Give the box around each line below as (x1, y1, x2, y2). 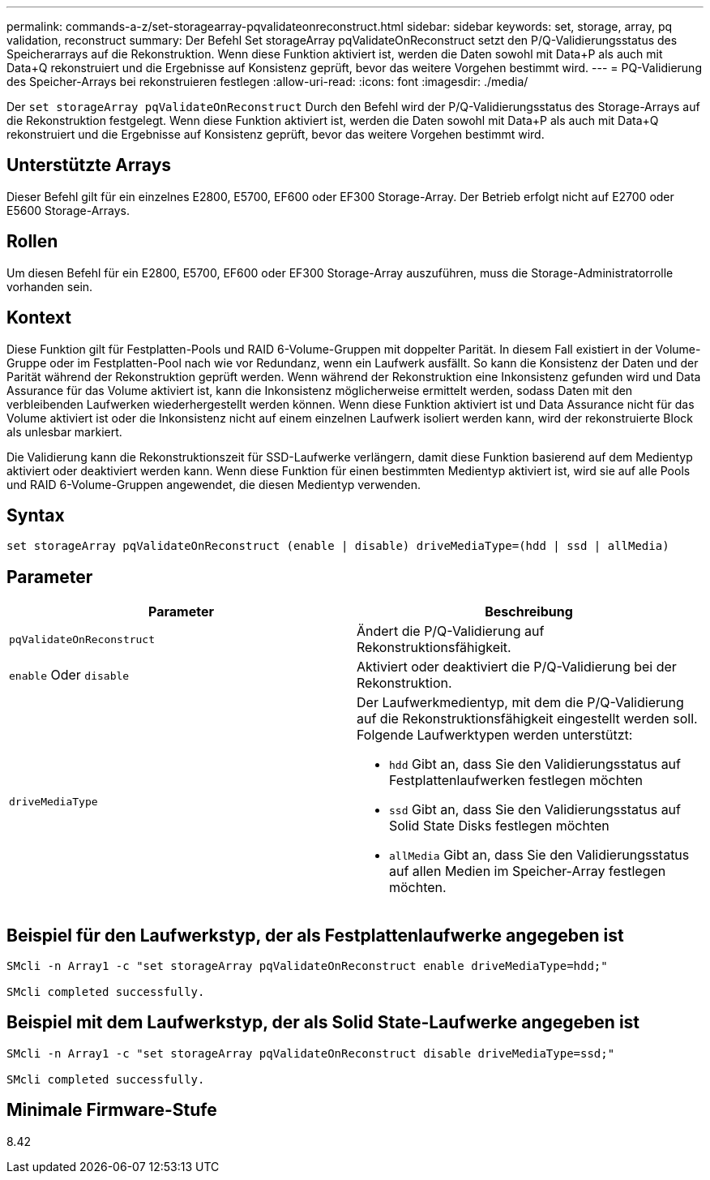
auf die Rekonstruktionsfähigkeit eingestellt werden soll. (357, 710, 698, 727)
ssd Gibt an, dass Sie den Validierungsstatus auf (389, 801, 681, 818)
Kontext (6, 307, 71, 328)
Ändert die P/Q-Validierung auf (357, 623, 545, 640)
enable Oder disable (9, 667, 130, 684)
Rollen (6, 231, 58, 252)
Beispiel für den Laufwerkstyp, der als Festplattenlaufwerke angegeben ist (6, 925, 624, 946)
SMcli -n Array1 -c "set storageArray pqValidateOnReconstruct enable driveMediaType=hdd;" (6, 959, 608, 973)
